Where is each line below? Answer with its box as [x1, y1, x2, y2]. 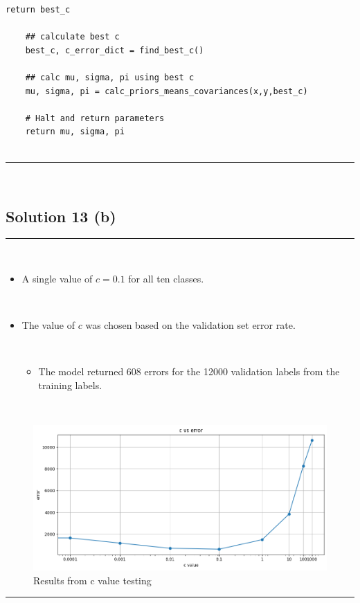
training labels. [38, 377, 102, 392]
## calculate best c [25, 32, 120, 42]
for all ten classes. [128, 271, 204, 285]
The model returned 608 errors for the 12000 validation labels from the [38, 364, 340, 379]
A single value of [21, 271, 93, 285]
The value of [21, 318, 75, 332]
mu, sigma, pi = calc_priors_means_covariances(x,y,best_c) [25, 86, 308, 96]
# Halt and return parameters [25, 113, 165, 123]
